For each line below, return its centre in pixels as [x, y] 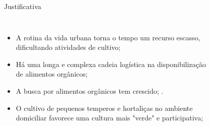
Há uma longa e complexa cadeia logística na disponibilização [111, 64]
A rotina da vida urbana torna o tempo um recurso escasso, [108, 37]
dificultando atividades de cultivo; [68, 47]
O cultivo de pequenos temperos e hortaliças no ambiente [104, 108]
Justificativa [23, 6]
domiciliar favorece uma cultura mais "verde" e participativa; [110, 118]
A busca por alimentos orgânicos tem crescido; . [90, 90]
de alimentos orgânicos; [52, 74]
